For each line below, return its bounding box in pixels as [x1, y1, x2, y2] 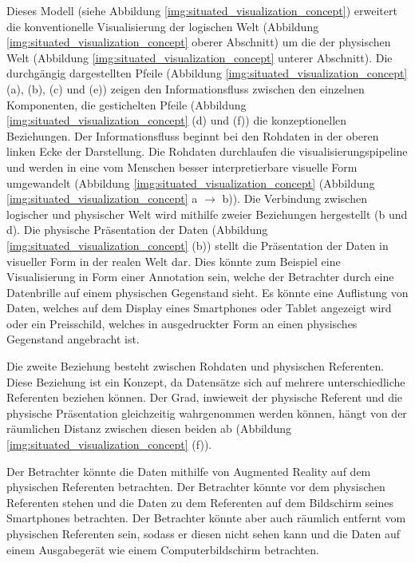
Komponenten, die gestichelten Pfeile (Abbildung [6, 96, 247, 113]
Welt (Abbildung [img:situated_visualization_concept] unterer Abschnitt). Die [6, 49, 393, 65]
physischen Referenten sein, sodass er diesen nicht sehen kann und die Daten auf [6, 525, 401, 541]
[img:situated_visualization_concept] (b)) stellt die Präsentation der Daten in [6, 236, 389, 253]
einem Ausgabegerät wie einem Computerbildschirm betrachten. [6, 541, 319, 557]
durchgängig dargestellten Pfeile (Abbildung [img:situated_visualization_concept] [6, 65, 408, 81]
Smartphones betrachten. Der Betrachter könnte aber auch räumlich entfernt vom [6, 509, 406, 526]
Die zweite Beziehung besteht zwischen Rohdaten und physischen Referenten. [6, 358, 385, 375]
